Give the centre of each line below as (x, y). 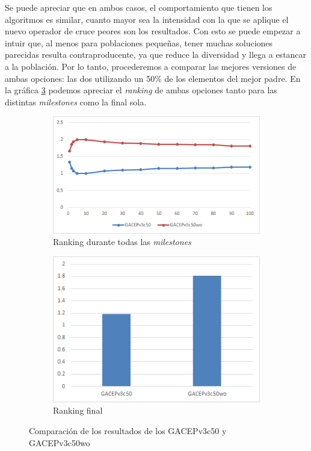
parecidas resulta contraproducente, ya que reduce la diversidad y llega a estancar (156, 54)
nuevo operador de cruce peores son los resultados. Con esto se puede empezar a (153, 31)
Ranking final (78, 410)
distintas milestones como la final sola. (76, 101)
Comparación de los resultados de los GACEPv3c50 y (128, 430)
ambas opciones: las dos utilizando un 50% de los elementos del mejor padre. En (153, 78)
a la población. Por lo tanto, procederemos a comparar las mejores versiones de (151, 66)
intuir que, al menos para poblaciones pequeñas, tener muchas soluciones (139, 42)
